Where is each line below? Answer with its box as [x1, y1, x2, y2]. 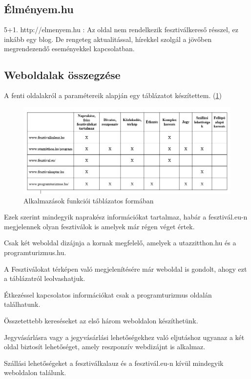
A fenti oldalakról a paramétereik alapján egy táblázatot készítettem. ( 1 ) [4, 90, 222, 100]
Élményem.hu [4, 1, 74, 17]
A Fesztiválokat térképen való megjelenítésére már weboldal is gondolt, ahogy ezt [4, 263, 247, 274]
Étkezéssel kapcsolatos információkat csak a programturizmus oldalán [4, 289, 212, 299]
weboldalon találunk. [4, 367, 66, 378]
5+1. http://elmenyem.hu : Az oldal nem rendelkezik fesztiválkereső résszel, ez [4, 24, 238, 35]
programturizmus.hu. [4, 247, 66, 257]
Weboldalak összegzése [4, 67, 121, 82]
